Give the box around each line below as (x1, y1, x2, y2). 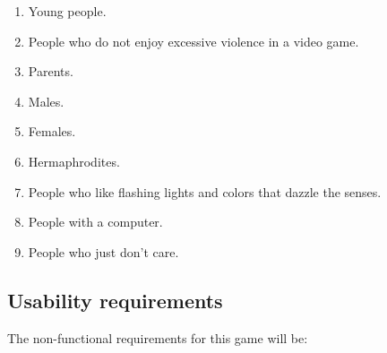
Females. (28, 122, 76, 141)
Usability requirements (7, 286, 223, 314)
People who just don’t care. (28, 242, 179, 261)
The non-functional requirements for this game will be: (7, 328, 308, 347)
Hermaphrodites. (28, 151, 120, 170)
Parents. (28, 62, 73, 81)
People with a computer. (28, 212, 163, 231)
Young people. (28, 2, 107, 20)
